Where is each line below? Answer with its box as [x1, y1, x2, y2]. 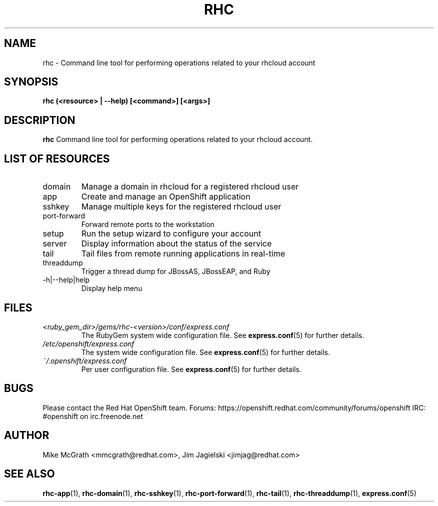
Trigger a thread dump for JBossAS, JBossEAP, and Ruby [81, 267, 270, 276]
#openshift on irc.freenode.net [42, 411, 143, 420]
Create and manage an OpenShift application [81, 191, 250, 202]
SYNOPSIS [4, 75, 58, 88]
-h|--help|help [42, 275, 90, 284]
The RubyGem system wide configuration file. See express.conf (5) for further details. [81, 330, 364, 339]
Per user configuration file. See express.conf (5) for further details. [81, 364, 301, 373]
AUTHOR [4, 429, 49, 442]
